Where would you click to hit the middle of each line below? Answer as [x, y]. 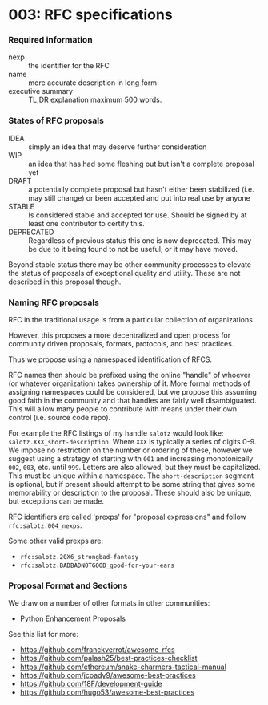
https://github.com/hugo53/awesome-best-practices [107, 692]
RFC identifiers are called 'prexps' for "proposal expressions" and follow [127, 517]
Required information [51, 40]
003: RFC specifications [91, 15]
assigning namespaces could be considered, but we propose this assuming [133, 392]
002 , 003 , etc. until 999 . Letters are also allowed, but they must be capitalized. [134, 468]
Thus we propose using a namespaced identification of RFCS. [110, 359]
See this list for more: [43, 634]
